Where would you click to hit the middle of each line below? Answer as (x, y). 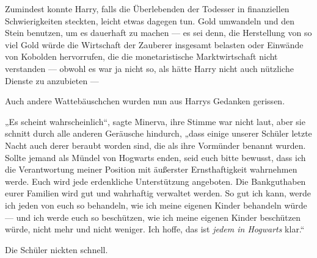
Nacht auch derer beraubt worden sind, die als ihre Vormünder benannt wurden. (155, 145)
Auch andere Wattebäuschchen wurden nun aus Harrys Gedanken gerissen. (145, 101)
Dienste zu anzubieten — (52, 80)
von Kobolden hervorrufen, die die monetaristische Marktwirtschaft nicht (141, 56)
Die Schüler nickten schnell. (56, 249)
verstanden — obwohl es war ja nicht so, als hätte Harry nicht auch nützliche (149, 68)
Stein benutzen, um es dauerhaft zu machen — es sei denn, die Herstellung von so (158, 33)
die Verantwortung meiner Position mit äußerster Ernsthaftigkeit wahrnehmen (151, 169)
